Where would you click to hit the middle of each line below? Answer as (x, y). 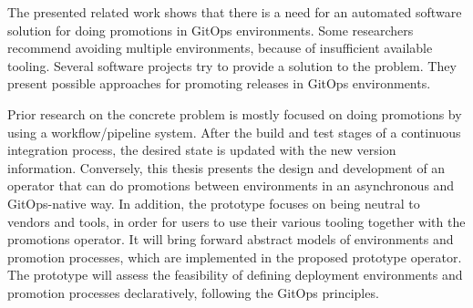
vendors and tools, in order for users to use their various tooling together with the (236, 221)
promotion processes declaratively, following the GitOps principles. (193, 292)
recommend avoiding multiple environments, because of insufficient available (220, 48)
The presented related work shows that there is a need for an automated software (235, 12)
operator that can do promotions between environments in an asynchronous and (231, 185)
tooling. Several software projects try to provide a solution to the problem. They (232, 65)
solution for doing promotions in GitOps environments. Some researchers (211, 30)
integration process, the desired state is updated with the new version (202, 150)
